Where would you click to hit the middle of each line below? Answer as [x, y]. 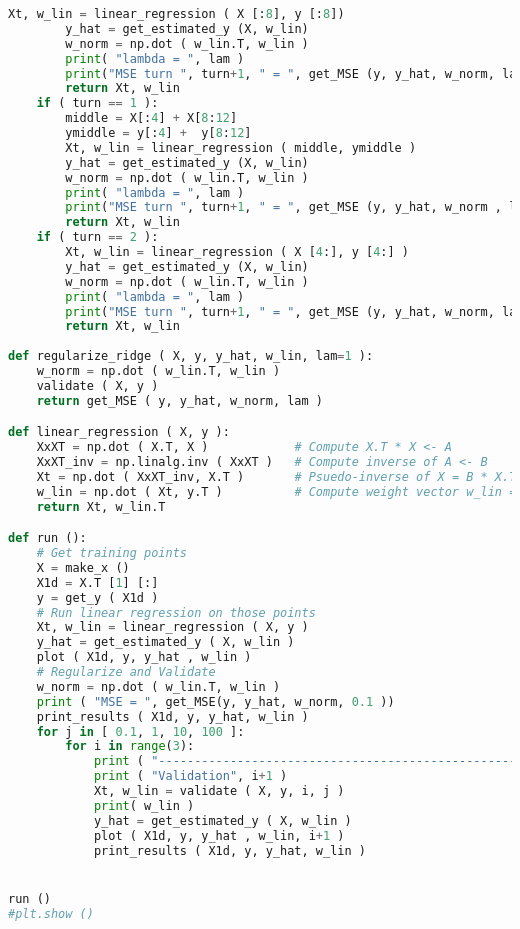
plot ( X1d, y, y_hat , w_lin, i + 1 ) [219, 835]
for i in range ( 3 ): [130, 746]
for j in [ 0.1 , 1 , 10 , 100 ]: [140, 731]
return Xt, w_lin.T [101, 506]
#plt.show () [51, 913]
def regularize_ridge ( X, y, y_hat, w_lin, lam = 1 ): [191, 356]
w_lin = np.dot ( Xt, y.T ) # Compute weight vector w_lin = [276, 491]
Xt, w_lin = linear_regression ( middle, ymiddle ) [241, 147]
